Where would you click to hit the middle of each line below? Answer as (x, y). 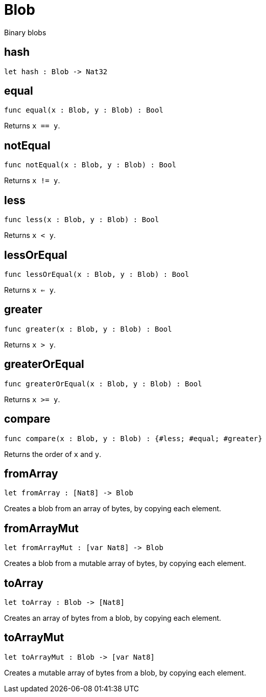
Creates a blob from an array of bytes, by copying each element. (113, 509)
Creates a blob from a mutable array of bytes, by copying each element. (125, 563)
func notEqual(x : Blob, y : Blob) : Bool (90, 165)
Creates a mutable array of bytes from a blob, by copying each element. (125, 672)
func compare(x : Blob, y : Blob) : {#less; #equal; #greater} (133, 438)
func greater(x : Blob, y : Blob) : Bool (88, 329)
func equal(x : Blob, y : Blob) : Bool (84, 110)
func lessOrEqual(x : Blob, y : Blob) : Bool (97, 274)
